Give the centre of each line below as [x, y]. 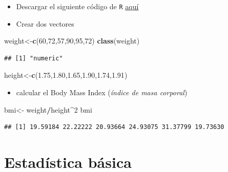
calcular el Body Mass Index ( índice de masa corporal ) [102, 92]
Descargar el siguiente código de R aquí [77, 6]
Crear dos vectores [45, 23]
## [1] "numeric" [34, 58]
